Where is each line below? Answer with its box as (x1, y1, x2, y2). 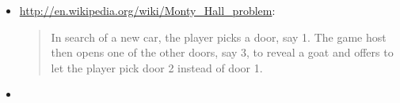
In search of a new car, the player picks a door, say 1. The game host (51, 28, 387, 45)
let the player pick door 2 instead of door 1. (51, 59, 263, 75)
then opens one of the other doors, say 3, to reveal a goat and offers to (51, 44, 394, 61)
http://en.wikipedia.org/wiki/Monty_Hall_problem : (19, 2, 276, 18)
